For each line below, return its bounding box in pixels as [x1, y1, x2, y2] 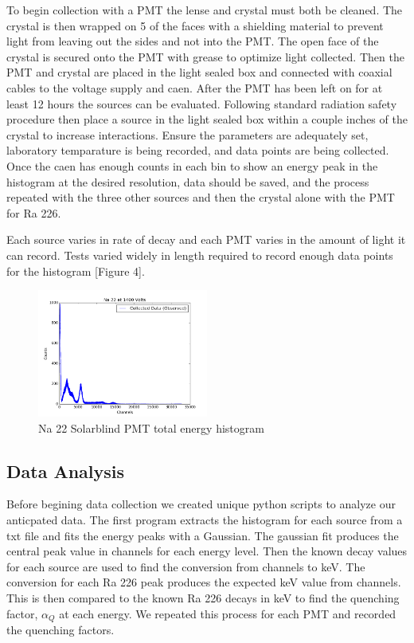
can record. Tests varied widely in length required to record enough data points [6, 246, 393, 263]
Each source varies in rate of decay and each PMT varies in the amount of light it [6, 231, 406, 248]
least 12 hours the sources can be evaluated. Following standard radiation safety [6, 95, 397, 112]
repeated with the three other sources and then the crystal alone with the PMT [6, 189, 395, 206]
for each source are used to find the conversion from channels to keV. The [6, 558, 365, 574]
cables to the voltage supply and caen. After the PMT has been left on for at [6, 79, 383, 96]
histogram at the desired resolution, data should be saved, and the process [6, 173, 369, 190]
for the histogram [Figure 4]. [6, 262, 145, 279]
